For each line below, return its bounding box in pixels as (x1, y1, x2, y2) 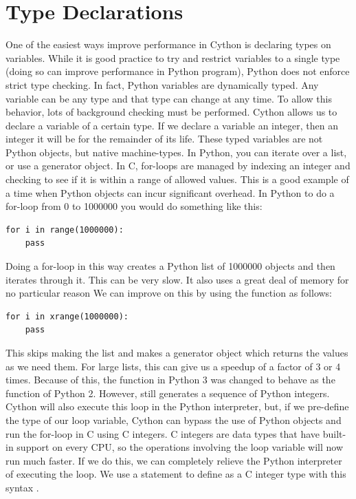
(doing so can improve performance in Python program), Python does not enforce (5, 64, 350, 78)
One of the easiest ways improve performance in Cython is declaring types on (5, 37, 331, 52)
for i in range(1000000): (5, 224, 124, 235)
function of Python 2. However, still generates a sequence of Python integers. (5, 385, 330, 400)
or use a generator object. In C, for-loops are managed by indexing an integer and (5, 158, 351, 173)
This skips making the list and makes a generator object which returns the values (5, 346, 348, 359)
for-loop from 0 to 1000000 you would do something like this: (5, 199, 263, 213)
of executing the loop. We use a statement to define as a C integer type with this (5, 467, 346, 481)
